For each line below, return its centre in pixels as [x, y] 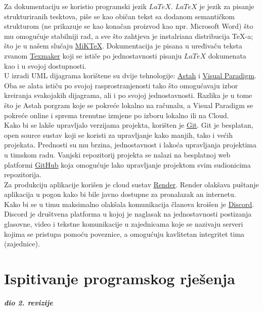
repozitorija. [23, 174]
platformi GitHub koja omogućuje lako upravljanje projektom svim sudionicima [127, 164]
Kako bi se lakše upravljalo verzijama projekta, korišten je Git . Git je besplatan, [129, 125]
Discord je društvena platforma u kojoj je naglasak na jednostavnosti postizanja [128, 214]
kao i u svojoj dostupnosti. [45, 65]
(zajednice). [22, 244]
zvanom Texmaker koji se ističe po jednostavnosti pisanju [93, 55]
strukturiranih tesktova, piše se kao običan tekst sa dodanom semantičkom [120, 16]
